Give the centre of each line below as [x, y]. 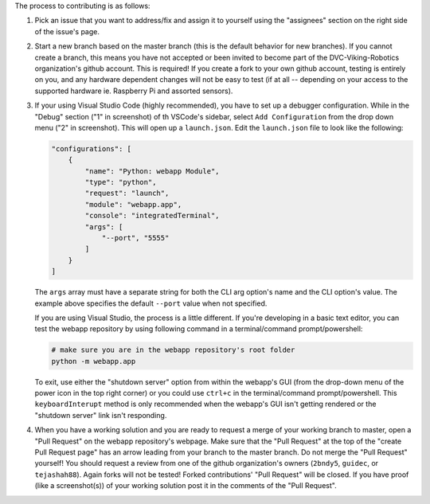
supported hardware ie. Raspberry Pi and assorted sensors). [134, 91]
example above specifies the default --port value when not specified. [151, 303]
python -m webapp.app [94, 361]
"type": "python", [121, 182]
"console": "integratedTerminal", [152, 216]
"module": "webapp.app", [133, 204]
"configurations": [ [91, 148]
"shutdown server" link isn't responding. [101, 415]
